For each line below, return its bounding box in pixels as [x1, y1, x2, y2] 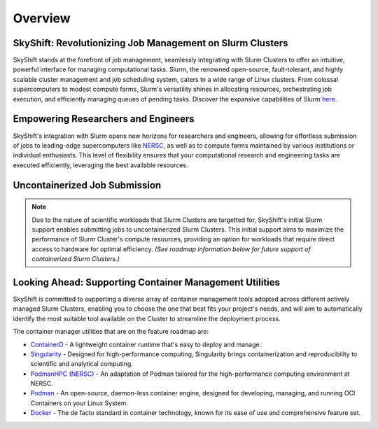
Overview [13, 10, 71, 26]
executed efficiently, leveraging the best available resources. [13, 161, 188, 169]
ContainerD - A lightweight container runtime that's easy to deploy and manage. [30, 340, 262, 349]
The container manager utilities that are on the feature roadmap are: [13, 328, 209, 336]
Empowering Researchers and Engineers [13, 113, 195, 125]
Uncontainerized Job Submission [13, 179, 162, 191]
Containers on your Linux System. [30, 399, 129, 407]
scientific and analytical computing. [30, 360, 133, 368]
